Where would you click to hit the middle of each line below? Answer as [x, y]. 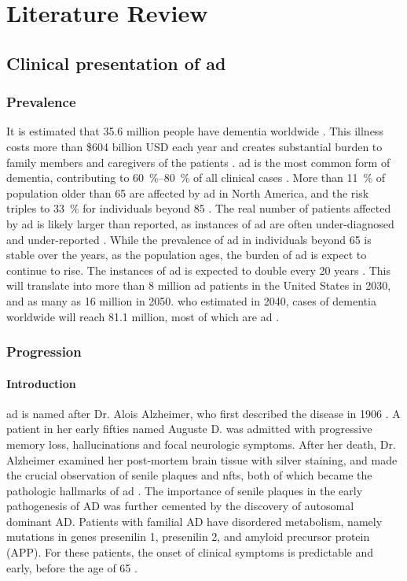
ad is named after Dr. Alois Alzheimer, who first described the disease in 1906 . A [203, 413]
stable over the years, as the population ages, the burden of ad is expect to [187, 255]
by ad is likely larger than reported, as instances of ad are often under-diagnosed [200, 223]
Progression [44, 352]
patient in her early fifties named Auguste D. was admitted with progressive [189, 429]
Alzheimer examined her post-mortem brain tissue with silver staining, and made [202, 459]
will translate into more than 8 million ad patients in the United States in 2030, [199, 285]
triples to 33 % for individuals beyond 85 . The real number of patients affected [199, 208]
